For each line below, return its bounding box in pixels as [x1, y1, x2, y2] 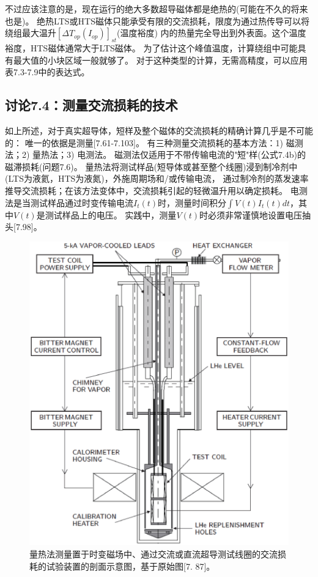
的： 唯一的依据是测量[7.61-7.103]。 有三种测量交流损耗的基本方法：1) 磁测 [5, 136, 303, 149]
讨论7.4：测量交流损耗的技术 [5, 95, 178, 114]
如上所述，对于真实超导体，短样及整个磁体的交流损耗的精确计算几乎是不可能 [5, 124, 313, 136]
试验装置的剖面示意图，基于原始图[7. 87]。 [46, 559, 215, 572]
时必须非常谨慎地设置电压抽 [199, 208, 311, 221]
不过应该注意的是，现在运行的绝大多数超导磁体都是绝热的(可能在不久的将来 [5, 2, 308, 15]
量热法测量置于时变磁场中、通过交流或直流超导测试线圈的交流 [29, 548, 278, 560]
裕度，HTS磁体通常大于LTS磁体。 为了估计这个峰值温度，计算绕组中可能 [5, 41, 298, 54]
